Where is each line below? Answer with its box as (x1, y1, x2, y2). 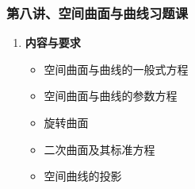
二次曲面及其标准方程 (44, 141, 155, 157)
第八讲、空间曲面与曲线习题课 (6, 2, 189, 22)
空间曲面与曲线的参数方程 (44, 87, 178, 104)
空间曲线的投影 (44, 168, 122, 184)
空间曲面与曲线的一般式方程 (44, 60, 189, 77)
